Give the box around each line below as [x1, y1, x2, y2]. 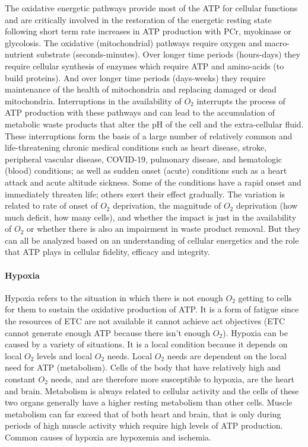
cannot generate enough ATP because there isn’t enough [5, 326, 211, 339]
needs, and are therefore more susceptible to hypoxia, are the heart [50, 373, 294, 385]
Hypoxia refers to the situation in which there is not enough [5, 291, 223, 304]
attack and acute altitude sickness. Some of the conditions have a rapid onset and [5, 175, 301, 188]
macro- [264, 36, 290, 49]
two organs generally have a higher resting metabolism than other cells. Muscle [5, 396, 293, 408]
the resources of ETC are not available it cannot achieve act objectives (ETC [5, 315, 285, 327]
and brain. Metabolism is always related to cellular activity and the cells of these [5, 384, 299, 397]
